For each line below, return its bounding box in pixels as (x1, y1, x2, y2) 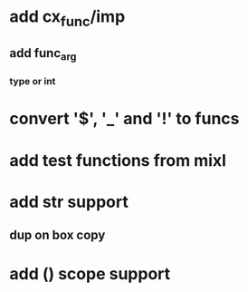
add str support (9, 191, 129, 212)
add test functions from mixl (9, 150, 226, 170)
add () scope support (9, 264, 171, 285)
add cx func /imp (9, 6, 126, 30)
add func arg (9, 45, 77, 63)
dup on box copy (9, 228, 106, 243)
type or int (9, 75, 56, 88)
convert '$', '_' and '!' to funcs (9, 109, 240, 129)
